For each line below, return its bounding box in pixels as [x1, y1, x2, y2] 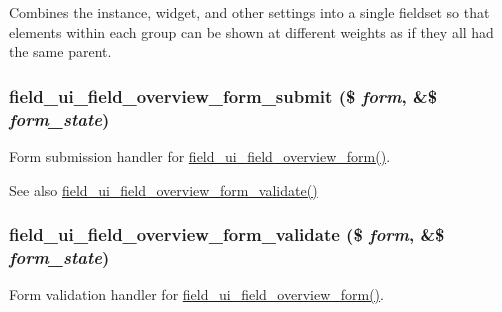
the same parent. [9, 41, 112, 62]
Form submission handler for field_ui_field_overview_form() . [9, 145, 391, 166]
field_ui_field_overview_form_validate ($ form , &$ [9, 222, 445, 247]
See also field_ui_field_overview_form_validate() [9, 179, 318, 200]
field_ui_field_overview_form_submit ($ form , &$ [9, 83, 438, 108]
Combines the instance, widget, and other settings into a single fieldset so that [9, 2, 490, 22]
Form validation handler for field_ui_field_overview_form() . [9, 284, 384, 305]
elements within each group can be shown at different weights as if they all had [9, 21, 494, 42]
